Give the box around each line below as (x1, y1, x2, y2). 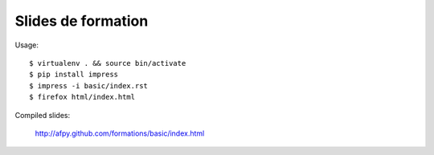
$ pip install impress (29, 70, 119, 80)
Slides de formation (14, 12, 149, 30)
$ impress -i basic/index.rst (29, 81, 149, 90)
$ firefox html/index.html (29, 92, 136, 102)
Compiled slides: (14, 110, 71, 120)
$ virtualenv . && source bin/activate (29, 59, 186, 67)
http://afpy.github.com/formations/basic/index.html (35, 128, 205, 138)
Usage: (14, 40, 39, 50)
